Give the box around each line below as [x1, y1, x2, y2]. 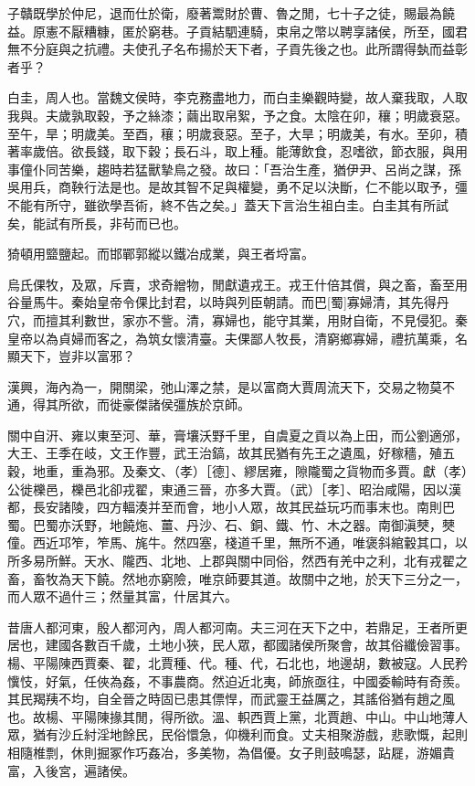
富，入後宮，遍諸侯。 [7, 760, 135, 780]
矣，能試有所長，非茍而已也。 [7, 213, 186, 232]
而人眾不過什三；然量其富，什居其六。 [7, 587, 237, 606]
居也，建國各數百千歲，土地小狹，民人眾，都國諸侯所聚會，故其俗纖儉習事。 [7, 635, 468, 654]
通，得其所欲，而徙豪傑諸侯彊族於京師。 [7, 395, 250, 414]
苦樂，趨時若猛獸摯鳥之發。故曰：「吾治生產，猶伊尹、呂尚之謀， [58, 159, 449, 178]
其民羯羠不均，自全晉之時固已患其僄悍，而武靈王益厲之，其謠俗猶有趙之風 [7, 689, 455, 708]
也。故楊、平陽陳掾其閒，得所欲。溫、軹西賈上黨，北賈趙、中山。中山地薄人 [7, 706, 468, 726]
